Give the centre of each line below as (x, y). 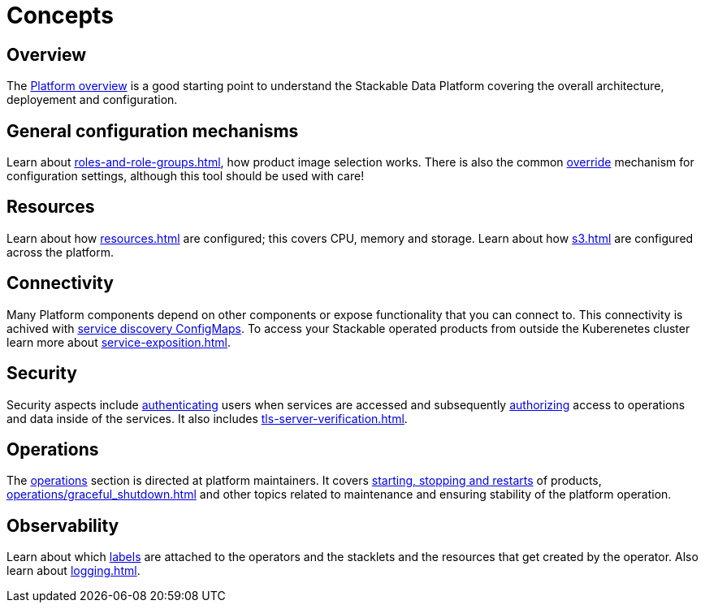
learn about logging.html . (74, 571)
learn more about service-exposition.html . (119, 342)
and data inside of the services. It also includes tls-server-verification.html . (207, 418)
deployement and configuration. (92, 100)
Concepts (60, 15)
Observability (63, 525)
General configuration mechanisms (153, 131)
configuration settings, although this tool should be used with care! (186, 176)
